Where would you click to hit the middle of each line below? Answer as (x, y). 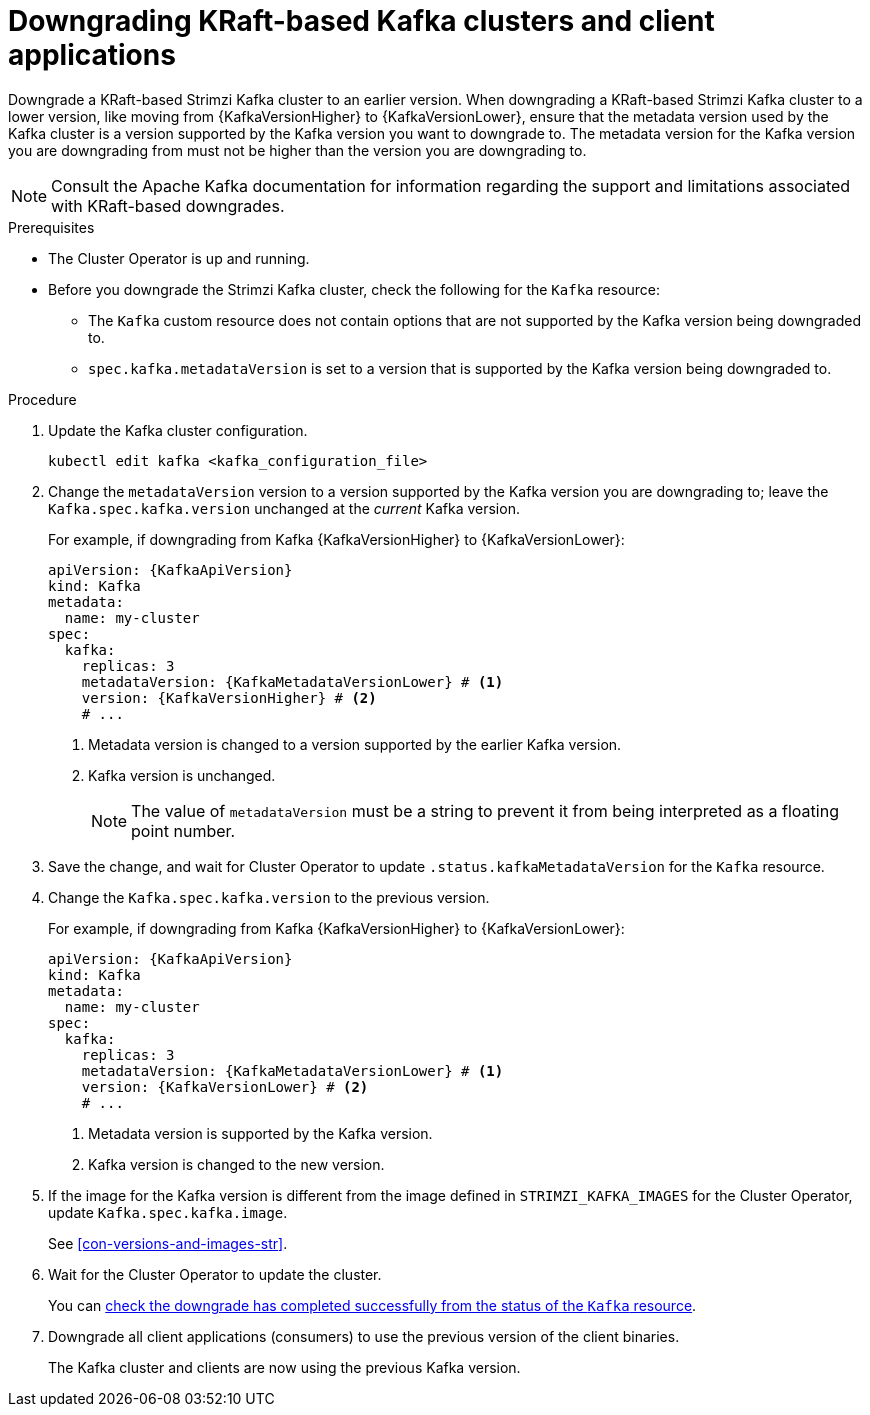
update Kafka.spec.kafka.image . (168, 1212)
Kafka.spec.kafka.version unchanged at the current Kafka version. (284, 508)
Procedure (42, 399)
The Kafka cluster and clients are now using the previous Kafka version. (284, 1367)
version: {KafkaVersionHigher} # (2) (229, 697)
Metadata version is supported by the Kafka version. (260, 1133)
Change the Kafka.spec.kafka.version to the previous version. (269, 897)
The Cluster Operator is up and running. (179, 258)
